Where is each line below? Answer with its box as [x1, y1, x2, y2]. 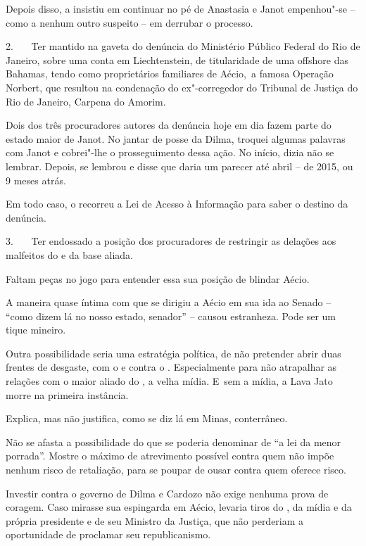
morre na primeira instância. [6, 387, 129, 402]
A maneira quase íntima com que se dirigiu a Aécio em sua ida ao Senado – [6, 295, 332, 310]
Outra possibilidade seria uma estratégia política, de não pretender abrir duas [6, 345, 341, 360]
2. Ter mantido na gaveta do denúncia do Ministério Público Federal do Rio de [6, 39, 360, 53]
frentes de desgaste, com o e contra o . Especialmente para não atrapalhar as [6, 360, 337, 374]
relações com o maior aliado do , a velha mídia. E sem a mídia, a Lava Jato [6, 374, 333, 388]
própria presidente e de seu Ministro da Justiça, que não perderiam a [6, 513, 304, 528]
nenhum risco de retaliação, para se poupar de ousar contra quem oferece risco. [6, 462, 346, 477]
